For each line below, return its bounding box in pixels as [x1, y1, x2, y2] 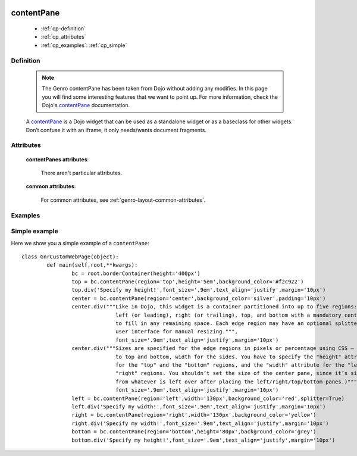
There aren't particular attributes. [40, 170, 123, 177]
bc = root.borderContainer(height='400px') [71, 270, 201, 277]
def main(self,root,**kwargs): [46, 262, 138, 268]
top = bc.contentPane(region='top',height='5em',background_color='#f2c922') [71, 279, 304, 285]
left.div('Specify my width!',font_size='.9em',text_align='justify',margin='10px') [71, 403, 326, 410]
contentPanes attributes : [26, 155, 89, 163]
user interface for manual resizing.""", [115, 328, 238, 335]
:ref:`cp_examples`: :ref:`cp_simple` [40, 42, 127, 49]
